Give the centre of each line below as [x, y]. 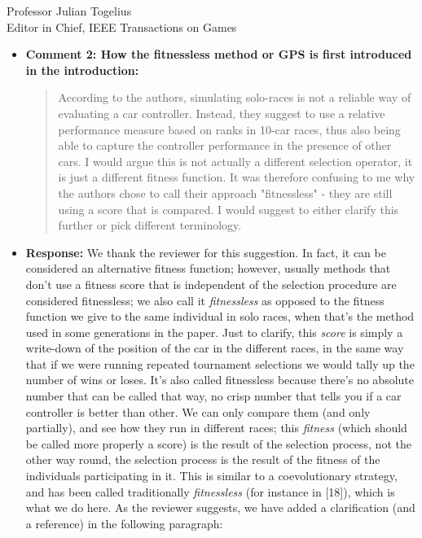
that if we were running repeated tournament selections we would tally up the [220, 363]
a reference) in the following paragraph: [124, 523]
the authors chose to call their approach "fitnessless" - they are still [225, 192]
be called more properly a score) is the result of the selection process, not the [218, 443]
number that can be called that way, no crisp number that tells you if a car [213, 396]
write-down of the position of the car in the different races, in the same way [215, 348]
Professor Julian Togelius [69, 11]
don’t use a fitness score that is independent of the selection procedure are [211, 284]
